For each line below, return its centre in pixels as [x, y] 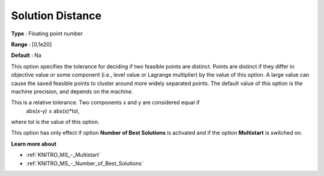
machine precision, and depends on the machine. [72, 91]
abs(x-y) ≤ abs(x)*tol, [53, 111]
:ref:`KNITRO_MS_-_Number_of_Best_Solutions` [85, 163]
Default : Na [26, 55]
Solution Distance [56, 16]
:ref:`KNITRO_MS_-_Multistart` [64, 155]
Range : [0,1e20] [31, 44]
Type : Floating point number [47, 34]
